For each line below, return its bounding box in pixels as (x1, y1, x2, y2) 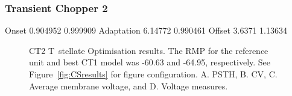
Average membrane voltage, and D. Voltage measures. (29, 79, 228, 92)
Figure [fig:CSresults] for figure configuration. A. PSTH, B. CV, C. (29, 68, 278, 80)
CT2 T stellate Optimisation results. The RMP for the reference (29, 44, 268, 56)
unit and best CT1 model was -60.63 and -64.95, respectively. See (29, 56, 271, 68)
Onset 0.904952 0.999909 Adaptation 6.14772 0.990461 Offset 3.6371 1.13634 (5, 24, 287, 37)
